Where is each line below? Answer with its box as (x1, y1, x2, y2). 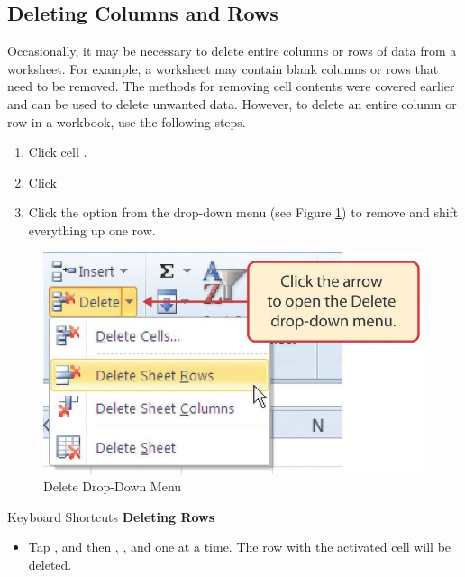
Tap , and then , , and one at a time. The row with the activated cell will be (28, 537, 451, 556)
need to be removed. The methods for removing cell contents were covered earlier (7, 77, 455, 96)
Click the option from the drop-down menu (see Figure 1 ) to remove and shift (28, 203, 459, 222)
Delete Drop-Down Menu (43, 477, 182, 496)
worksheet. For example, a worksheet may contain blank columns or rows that (7, 59, 439, 78)
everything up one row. (28, 220, 156, 239)
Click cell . (28, 142, 87, 161)
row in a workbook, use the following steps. (7, 112, 246, 131)
